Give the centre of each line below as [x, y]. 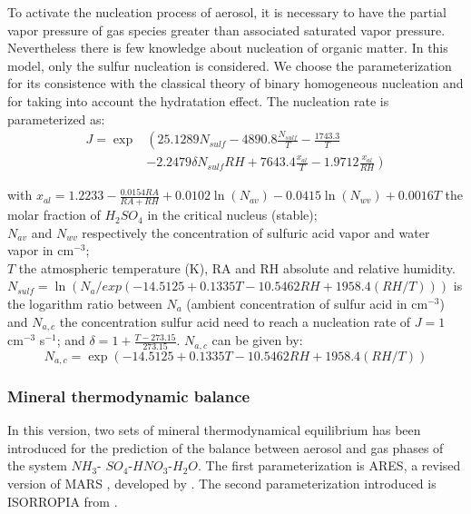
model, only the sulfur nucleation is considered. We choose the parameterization [230, 65]
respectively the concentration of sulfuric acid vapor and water [256, 232]
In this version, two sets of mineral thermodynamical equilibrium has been [214, 430]
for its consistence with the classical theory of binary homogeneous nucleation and [235, 83]
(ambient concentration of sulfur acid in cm [307, 304]
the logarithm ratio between [85, 304]
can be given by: [257, 340]
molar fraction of [54, 215]
